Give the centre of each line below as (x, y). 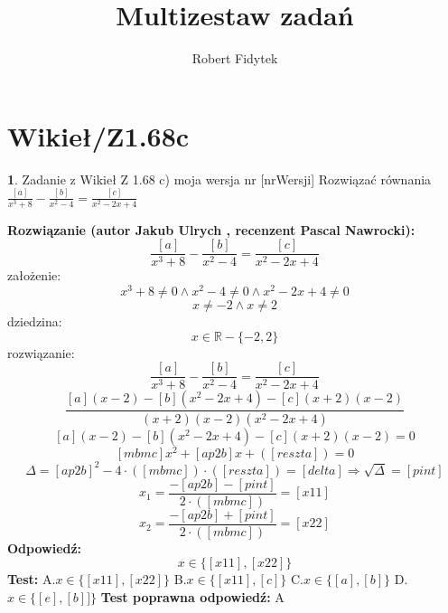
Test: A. (32, 579)
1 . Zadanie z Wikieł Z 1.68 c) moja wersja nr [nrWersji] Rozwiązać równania (219, 179)
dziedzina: (35, 321)
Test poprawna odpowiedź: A (192, 597)
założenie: (34, 275)
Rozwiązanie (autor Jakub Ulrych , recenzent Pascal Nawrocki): (211, 229)
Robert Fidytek (235, 58)
